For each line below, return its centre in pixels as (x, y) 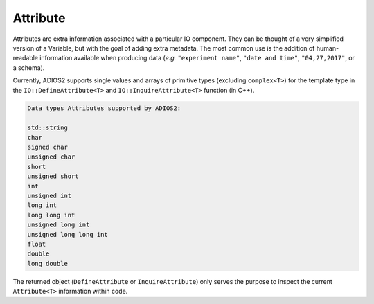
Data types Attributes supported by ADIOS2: (104, 108)
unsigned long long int (68, 234)
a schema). (29, 68)
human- (328, 48)
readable (25, 58)
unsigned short (53, 176)
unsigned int (50, 196)
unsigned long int (59, 225)
